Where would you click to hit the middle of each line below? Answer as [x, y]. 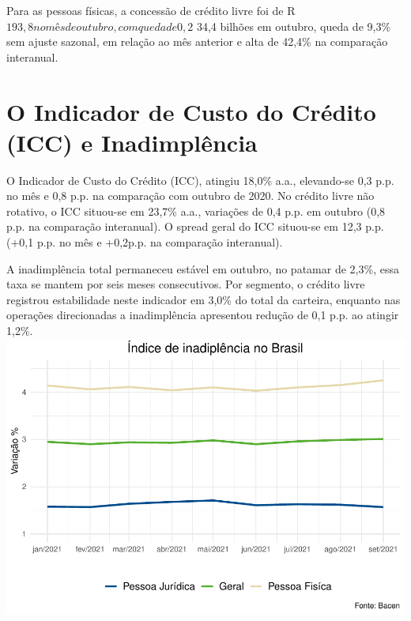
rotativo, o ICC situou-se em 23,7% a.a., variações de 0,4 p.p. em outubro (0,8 [196, 211]
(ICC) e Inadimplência [132, 142]
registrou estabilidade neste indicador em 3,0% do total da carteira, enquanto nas [204, 299]
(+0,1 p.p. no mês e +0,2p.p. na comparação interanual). [145, 242]
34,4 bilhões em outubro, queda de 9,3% [294, 26]
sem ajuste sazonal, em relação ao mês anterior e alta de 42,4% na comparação [197, 41]
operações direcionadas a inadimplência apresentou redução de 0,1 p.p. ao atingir [203, 315]
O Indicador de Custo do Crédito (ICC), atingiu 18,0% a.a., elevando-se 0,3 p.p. [200, 180]
